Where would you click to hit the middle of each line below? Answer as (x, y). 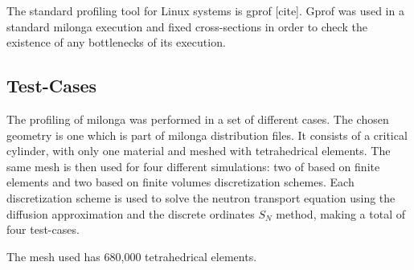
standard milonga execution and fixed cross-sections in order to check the (187, 26)
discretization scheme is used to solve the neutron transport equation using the (201, 197)
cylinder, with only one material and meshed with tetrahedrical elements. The (199, 151)
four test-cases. (43, 229)
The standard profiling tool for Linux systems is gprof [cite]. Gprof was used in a (205, 10)
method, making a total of (340, 213)
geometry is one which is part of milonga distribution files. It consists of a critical (207, 135)
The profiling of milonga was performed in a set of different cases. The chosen (198, 119)
